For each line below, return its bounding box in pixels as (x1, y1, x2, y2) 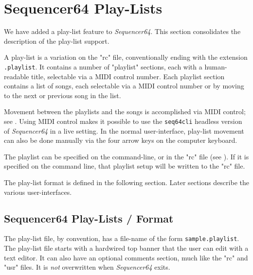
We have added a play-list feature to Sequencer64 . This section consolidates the (4, 26, 241, 36)
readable (4, 71, 29, 81)
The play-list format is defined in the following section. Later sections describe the (4, 177, 249, 187)
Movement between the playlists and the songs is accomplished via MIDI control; (4, 106, 246, 117)
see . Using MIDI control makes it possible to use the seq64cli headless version (4, 116, 242, 126)
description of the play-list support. (4, 35, 109, 46)
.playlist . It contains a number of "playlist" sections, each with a (4, 61, 202, 71)
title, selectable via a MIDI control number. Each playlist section (31, 71, 225, 81)
